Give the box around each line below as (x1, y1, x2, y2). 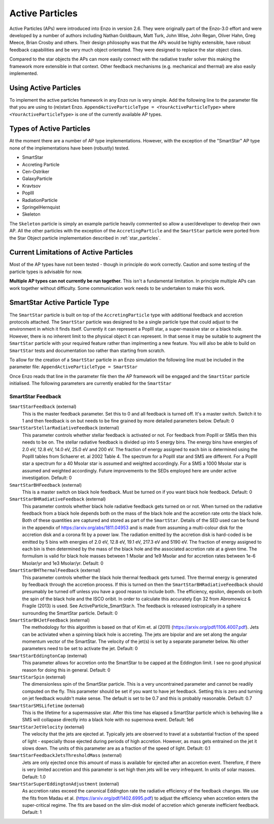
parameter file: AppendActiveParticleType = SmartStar (9, 364, 138, 370)
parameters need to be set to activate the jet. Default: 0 (22, 645, 138, 652)
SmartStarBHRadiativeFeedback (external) (9, 496, 106, 502)
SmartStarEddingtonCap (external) (9, 653, 87, 659)
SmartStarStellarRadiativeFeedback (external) (9, 425, 119, 431)
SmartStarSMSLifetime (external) (9, 702, 85, 709)
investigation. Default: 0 (22, 475, 72, 481)
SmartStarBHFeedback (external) (9, 482, 82, 488)
